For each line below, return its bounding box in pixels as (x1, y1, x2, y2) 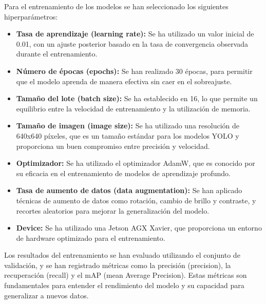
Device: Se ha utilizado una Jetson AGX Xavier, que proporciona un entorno (16, 222, 262, 233)
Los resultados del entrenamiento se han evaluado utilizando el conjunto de (4, 250, 240, 260)
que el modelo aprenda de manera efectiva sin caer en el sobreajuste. (16, 75, 232, 86)
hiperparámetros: (4, 11, 58, 22)
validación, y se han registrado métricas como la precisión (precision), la (4, 259, 231, 270)
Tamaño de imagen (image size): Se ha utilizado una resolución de (16, 120, 240, 131)
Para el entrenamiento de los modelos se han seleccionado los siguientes (4, 1, 229, 11)
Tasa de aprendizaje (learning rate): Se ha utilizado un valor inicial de (16, 28, 254, 39)
